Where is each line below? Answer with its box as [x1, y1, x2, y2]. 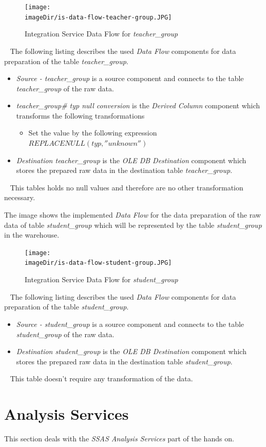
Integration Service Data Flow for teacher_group [25, 28, 178, 39]
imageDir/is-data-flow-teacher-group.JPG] [25, 13, 172, 21]
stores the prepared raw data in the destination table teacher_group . [16, 165, 233, 176]
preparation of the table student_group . [4, 301, 129, 312]
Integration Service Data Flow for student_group [25, 274, 178, 285]
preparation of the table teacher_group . [4, 55, 128, 66]
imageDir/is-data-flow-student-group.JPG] [25, 259, 172, 267]
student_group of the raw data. [16, 328, 115, 339]
